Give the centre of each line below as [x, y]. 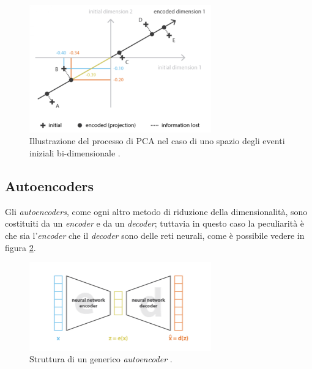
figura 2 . [20, 247]
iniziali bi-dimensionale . [75, 153]
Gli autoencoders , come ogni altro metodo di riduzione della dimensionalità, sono [156, 211]
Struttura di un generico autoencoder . [101, 359]
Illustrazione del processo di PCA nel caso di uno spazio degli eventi [157, 141]
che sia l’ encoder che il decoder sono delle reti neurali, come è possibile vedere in [155, 236]
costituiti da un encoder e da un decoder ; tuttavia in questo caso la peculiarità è [155, 223]
